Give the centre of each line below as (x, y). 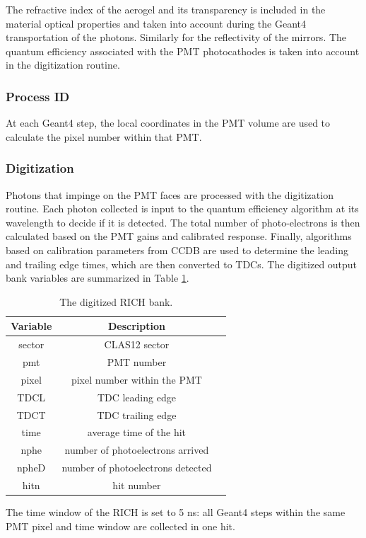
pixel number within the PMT (136, 379)
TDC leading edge (136, 397)
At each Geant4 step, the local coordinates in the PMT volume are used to (168, 123)
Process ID (38, 96)
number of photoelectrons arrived (137, 450)
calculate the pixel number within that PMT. (104, 136)
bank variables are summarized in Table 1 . (98, 278)
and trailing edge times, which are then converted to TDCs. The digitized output (182, 264)
